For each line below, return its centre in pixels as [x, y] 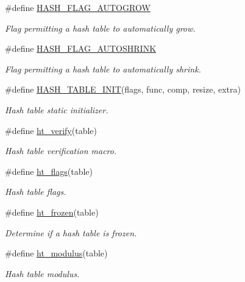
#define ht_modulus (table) [56, 253]
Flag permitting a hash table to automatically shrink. [103, 69]
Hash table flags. [36, 192]
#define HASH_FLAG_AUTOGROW [78, 7]
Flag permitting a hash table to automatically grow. [100, 28]
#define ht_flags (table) [49, 171]
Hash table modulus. [42, 273]
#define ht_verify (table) [51, 130]
